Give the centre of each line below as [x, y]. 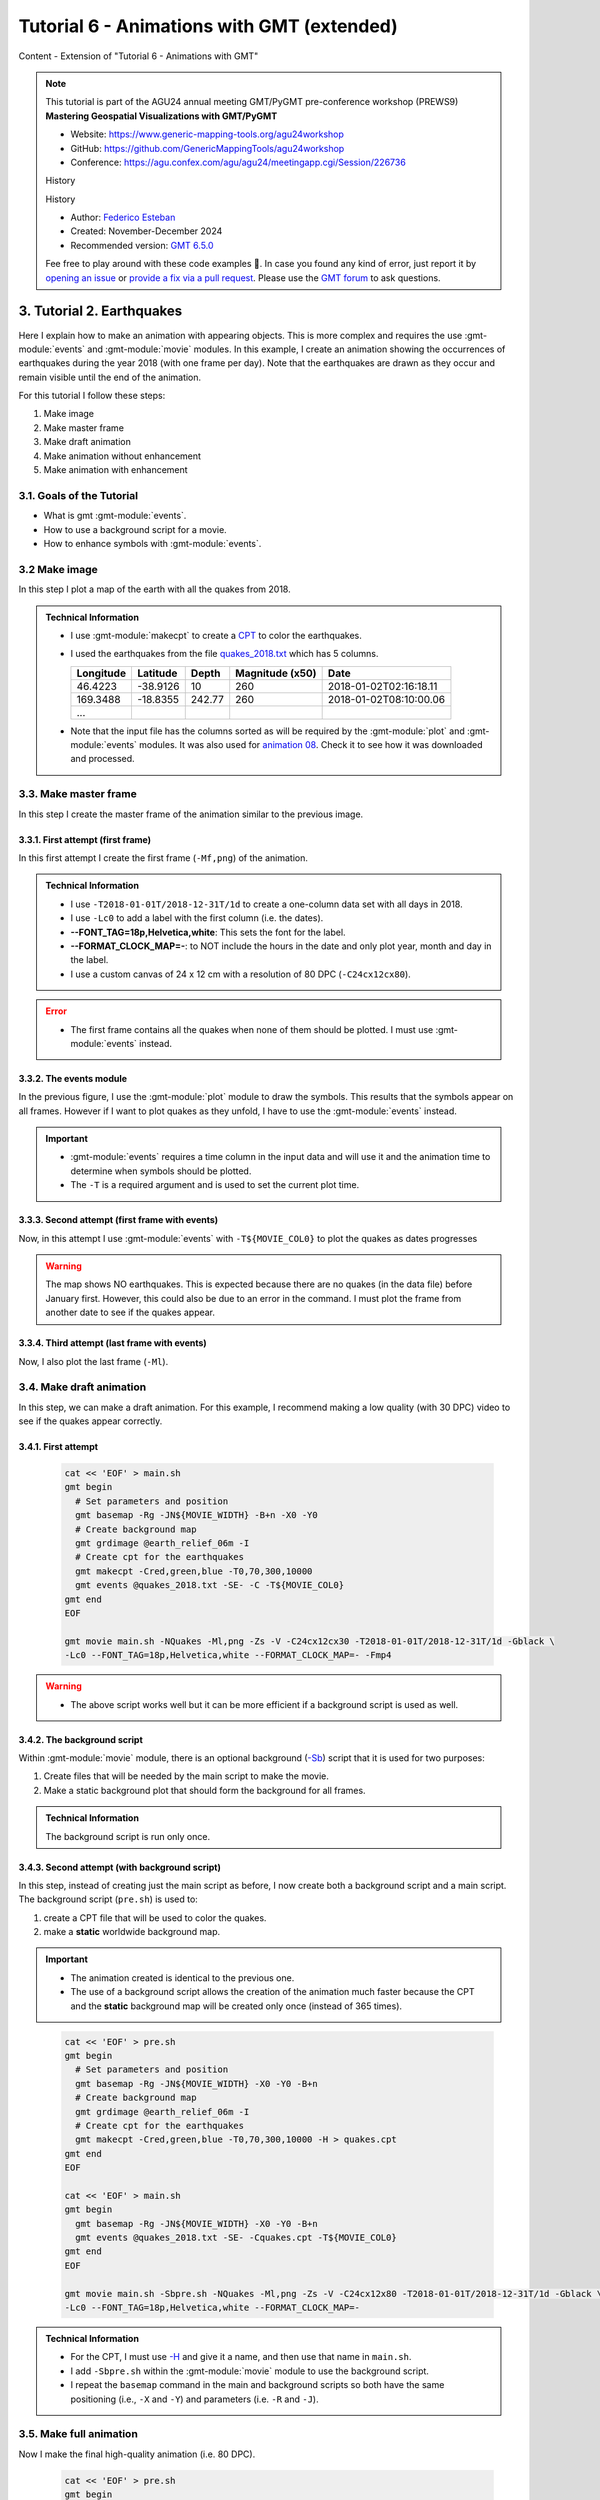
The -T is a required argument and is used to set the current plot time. [215, 1185]
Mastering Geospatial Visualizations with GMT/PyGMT [161, 116]
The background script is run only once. [127, 1836]
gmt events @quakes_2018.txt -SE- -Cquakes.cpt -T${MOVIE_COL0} [236, 2238]
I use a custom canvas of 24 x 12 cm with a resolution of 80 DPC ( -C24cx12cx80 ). [241, 974]
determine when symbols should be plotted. [161, 1171]
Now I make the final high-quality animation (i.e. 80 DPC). [137, 2454]
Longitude [101, 673]
